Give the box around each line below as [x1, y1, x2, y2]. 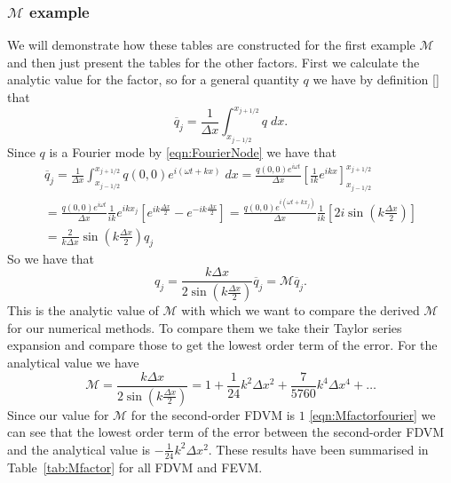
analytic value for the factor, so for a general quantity [7, 70, 299, 89]
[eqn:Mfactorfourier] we [309, 405, 436, 424]
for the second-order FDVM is [131, 405, 296, 424]
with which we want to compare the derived [181, 301, 420, 320]
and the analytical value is [7, 439, 151, 458]
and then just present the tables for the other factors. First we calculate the [7, 52, 420, 71]
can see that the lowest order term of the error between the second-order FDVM [7, 423, 445, 441]
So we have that [7, 249, 94, 267]
